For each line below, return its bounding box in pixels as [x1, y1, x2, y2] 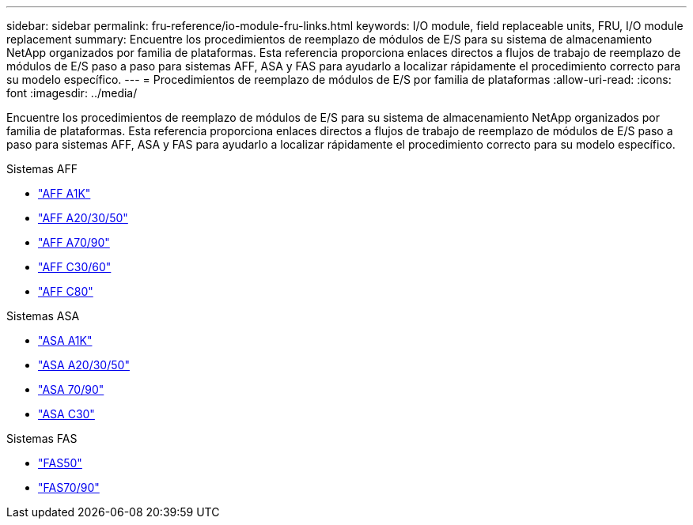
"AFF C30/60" [38, 260, 112, 274]
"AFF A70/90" [38, 236, 110, 249]
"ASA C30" [38, 407, 95, 421]
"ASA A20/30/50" [38, 358, 130, 372]
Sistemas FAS [6, 432, 78, 445]
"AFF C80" [38, 285, 93, 298]
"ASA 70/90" [38, 383, 104, 396]
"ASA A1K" [38, 334, 93, 347]
